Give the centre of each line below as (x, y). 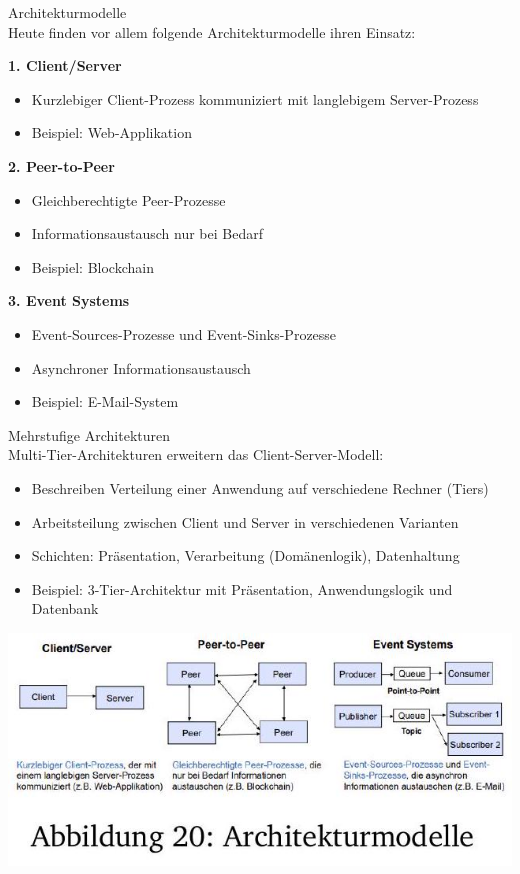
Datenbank (65, 608)
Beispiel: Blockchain (92, 266)
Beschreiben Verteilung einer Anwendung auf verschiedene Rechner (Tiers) (260, 487)
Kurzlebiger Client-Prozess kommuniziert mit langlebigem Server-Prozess (255, 98)
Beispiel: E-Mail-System (105, 401)
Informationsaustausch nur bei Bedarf (147, 233)
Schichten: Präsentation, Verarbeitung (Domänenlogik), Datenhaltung (245, 555)
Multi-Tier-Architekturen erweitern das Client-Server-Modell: (196, 454)
